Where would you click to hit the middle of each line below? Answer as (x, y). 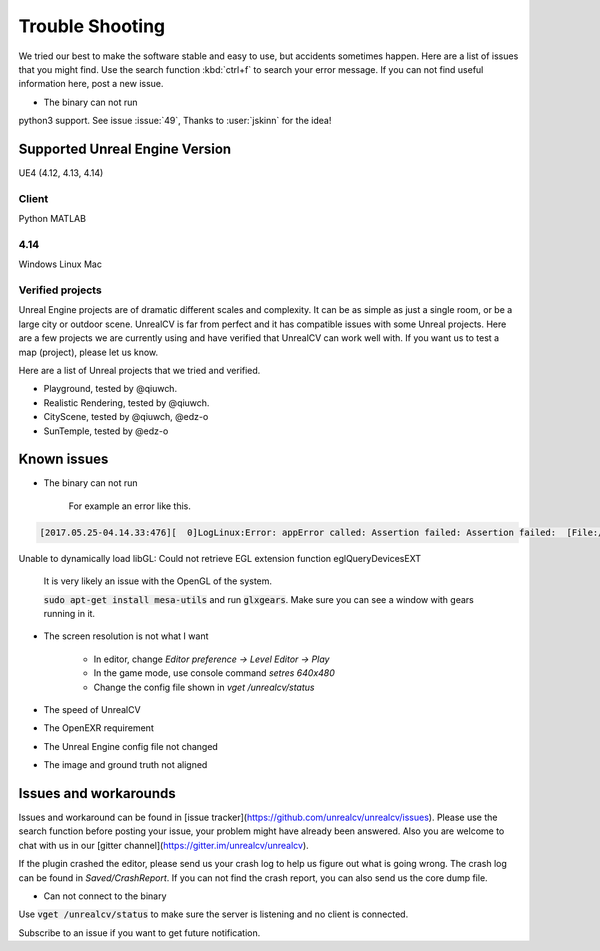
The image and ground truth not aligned (125, 765)
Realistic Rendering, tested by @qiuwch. (126, 402)
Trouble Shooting (92, 26)
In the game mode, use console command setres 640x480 (214, 673)
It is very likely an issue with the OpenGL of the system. (158, 581)
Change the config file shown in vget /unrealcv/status (204, 687)
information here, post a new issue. (91, 84)
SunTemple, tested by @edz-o (106, 431)
